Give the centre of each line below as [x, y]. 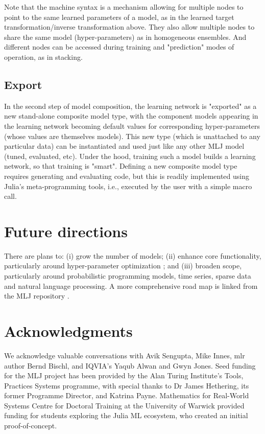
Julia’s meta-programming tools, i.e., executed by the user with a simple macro [128, 186]
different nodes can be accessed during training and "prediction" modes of [119, 47]
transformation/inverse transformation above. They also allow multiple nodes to [129, 27]
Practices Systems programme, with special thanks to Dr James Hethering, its [127, 385]
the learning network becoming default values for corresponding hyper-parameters [132, 125]
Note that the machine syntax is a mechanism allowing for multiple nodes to [124, 7]
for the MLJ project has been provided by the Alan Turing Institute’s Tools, [124, 375]
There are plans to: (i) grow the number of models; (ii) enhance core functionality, [133, 255]
